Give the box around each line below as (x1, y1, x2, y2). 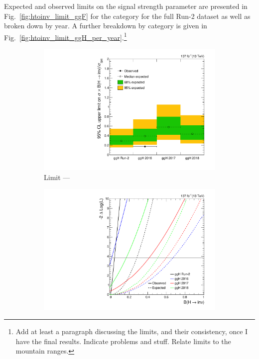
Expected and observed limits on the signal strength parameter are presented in (4, 1, 248, 11)
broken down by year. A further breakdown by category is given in (4, 20, 207, 31)
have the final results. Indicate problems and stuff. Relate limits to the (15, 336, 231, 346)
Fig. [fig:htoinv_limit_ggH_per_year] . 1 (4, 30, 127, 42)
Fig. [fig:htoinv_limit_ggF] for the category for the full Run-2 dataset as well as (4, 10, 251, 21)
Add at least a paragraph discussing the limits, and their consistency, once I (15, 326, 248, 337)
